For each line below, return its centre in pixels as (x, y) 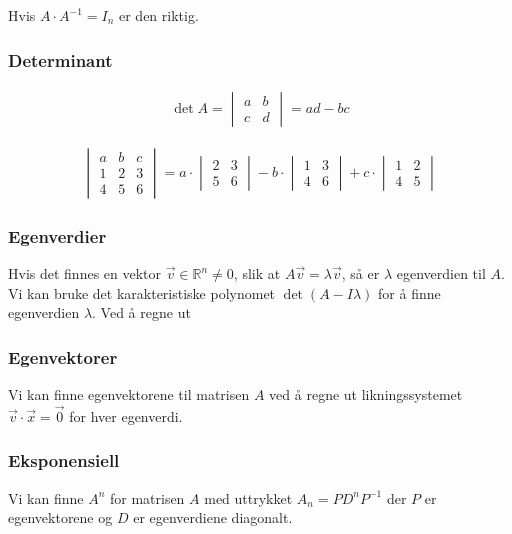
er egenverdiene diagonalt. (213, 517)
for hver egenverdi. (126, 415)
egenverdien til (441, 273)
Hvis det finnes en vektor (85, 273)
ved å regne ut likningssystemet (366, 394)
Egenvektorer (63, 356)
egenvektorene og (60, 517)
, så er (360, 273)
